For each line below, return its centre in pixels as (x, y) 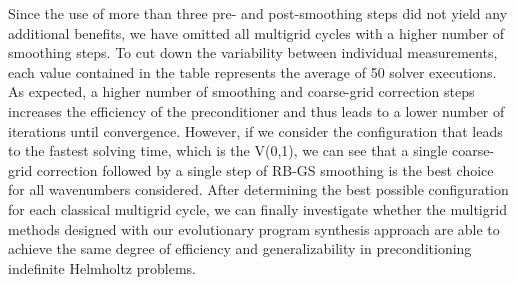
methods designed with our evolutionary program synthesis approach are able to (254, 228)
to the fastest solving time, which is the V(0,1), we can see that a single (228, 150)
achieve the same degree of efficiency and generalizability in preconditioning (240, 248)
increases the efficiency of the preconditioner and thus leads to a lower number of (256, 110)
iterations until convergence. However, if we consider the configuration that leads (255, 130)
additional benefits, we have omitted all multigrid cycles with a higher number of (256, 32)
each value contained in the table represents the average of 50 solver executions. (252, 71)
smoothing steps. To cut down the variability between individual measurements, (253, 52)
